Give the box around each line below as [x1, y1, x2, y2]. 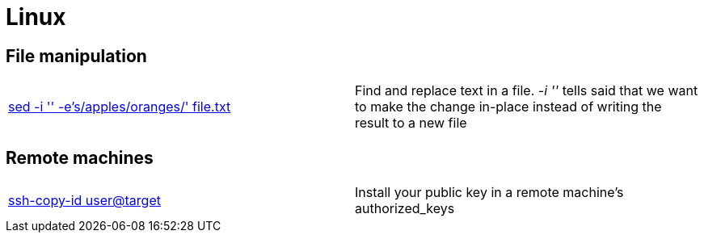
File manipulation [6, 45, 147, 66]
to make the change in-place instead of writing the [355, 99, 662, 115]
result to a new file [355, 115, 467, 132]
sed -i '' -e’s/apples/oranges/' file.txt [8, 99, 231, 115]
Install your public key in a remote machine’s [355, 184, 624, 201]
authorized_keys [355, 200, 455, 217]
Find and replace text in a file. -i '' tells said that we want [355, 82, 698, 99]
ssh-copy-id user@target [8, 192, 161, 209]
